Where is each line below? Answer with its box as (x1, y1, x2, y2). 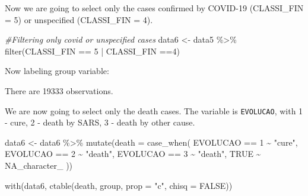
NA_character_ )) (5, 159, 73, 171)
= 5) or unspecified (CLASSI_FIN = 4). (5, 13, 153, 25)
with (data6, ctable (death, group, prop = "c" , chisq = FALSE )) (5, 179, 233, 191)
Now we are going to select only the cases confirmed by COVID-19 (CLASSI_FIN (5, 2, 304, 14)
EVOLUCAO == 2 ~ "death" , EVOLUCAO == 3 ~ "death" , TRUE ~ (5, 147, 261, 160)
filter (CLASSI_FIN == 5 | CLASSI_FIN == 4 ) (5, 44, 180, 57)
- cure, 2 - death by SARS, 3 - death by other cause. (5, 116, 195, 128)
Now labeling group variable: (5, 65, 109, 77)
